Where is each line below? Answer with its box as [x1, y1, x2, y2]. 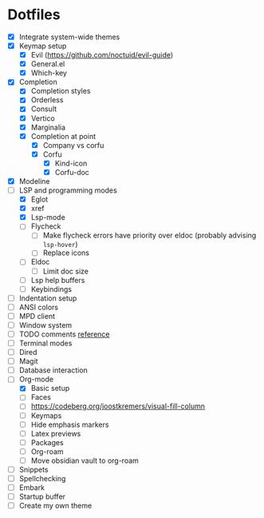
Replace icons [42, 248, 89, 257]
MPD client [18, 311, 56, 321]
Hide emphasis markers [30, 420, 109, 429]
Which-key [30, 68, 67, 78]
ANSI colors [18, 302, 59, 312]
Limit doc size [42, 266, 89, 276]
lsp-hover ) [42, 240, 78, 249]
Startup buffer [18, 492, 65, 501]
